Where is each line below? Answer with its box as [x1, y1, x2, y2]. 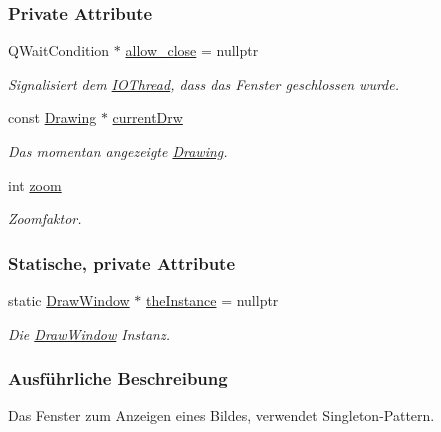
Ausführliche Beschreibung [8, 366, 228, 391]
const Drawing [8, 107, 97, 128]
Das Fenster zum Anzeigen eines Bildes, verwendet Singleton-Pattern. [8, 405, 435, 426]
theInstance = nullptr [146, 290, 279, 310]
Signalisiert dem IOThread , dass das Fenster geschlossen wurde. [8, 73, 400, 94]
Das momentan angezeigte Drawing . [8, 141, 228, 161]
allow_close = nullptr [125, 40, 259, 61]
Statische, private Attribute [8, 250, 236, 275]
